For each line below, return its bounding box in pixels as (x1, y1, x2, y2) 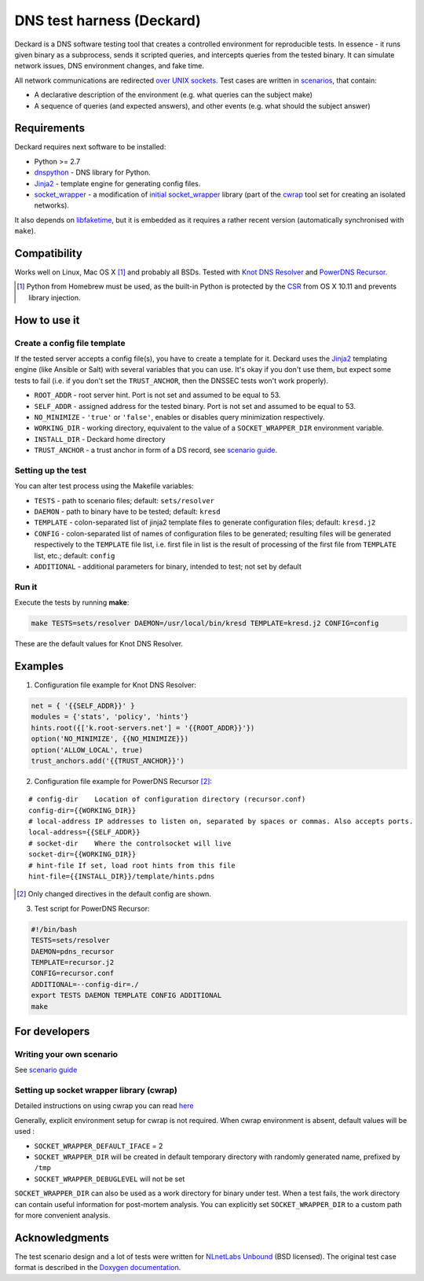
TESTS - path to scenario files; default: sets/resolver (34, 495, 215, 505)
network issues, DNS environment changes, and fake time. (14, 61, 204, 71)
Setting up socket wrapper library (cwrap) (14, 1085, 178, 1096)
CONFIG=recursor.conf (31, 969, 115, 978)
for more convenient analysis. (14, 1210, 111, 1220)
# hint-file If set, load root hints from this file (28, 861, 236, 870)
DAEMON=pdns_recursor (31, 947, 115, 955)
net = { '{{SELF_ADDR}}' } (31, 701, 135, 710)
